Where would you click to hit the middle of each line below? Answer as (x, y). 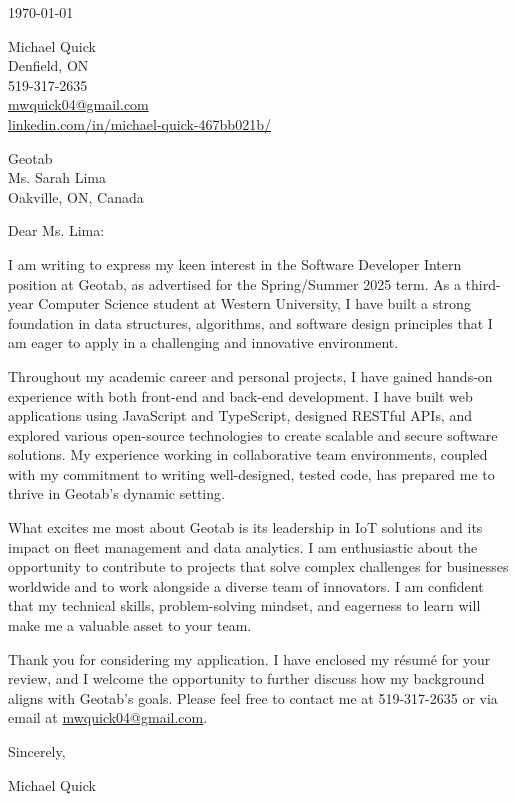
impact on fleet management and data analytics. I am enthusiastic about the (243, 546)
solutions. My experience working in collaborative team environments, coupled (248, 454)
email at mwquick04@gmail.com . (108, 717)
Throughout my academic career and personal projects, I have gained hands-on (250, 375)
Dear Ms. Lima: (56, 230)
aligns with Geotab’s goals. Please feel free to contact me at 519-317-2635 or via (253, 697)
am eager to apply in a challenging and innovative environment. (203, 342)
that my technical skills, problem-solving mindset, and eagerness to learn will (244, 605)
